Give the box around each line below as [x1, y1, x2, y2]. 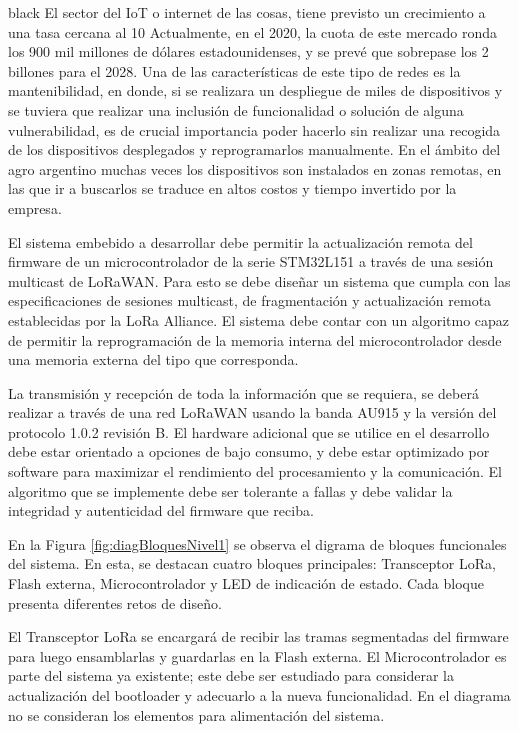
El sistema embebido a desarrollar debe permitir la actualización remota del [8, 231, 473, 252]
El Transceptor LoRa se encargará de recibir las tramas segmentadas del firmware [8, 626, 509, 647]
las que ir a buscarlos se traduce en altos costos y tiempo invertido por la [8, 178, 457, 199]
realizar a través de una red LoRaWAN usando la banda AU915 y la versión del [8, 402, 497, 423]
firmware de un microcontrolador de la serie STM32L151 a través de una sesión [8, 251, 494, 272]
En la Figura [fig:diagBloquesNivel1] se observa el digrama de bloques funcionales [8, 533, 507, 554]
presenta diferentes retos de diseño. [8, 592, 222, 613]
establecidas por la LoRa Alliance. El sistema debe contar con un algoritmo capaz [8, 309, 510, 330]
